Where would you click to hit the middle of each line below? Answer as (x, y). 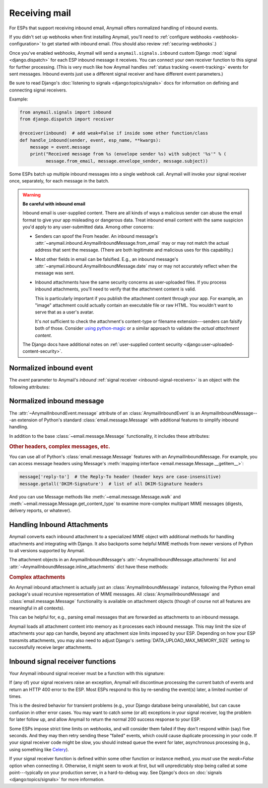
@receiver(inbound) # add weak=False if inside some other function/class (114, 133)
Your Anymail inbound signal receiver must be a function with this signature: (87, 673)
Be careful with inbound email (54, 203)
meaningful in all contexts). (37, 608)
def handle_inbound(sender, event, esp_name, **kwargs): (90, 140)
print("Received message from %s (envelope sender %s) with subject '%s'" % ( (128, 154)
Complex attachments (37, 577)
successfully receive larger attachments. (51, 647)
